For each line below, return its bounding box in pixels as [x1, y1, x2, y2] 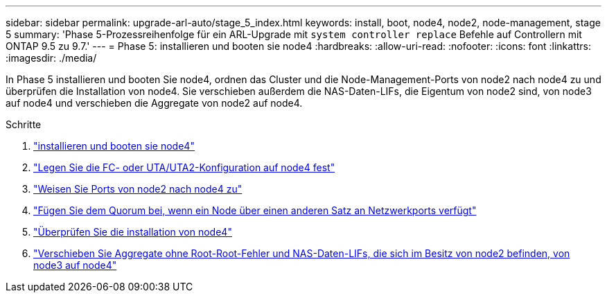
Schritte [6, 119, 42, 130]
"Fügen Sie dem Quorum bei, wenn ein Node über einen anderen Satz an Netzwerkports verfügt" [33, 204, 477, 216]
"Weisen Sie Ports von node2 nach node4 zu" [33, 183, 243, 195]
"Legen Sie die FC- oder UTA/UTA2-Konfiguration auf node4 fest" [33, 161, 335, 173]
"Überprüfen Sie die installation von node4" [33, 226, 232, 238]
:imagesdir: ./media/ [6, 52, 97, 64]
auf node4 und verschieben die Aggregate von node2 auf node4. [6, 97, 303, 109]
